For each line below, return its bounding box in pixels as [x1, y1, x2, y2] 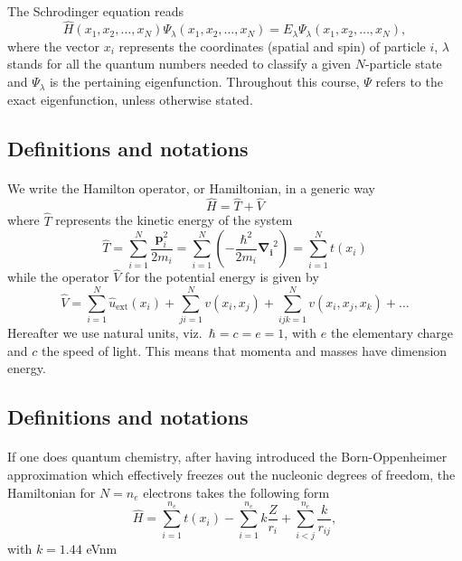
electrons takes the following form [143, 482, 330, 501]
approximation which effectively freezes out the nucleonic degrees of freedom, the [7, 464, 456, 483]
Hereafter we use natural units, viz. [7, 323, 203, 342]
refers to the [375, 72, 443, 91]
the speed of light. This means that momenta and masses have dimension [41, 341, 448, 360]
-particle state [364, 54, 442, 73]
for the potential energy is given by [124, 267, 319, 286]
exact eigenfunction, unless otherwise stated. [7, 89, 253, 108]
